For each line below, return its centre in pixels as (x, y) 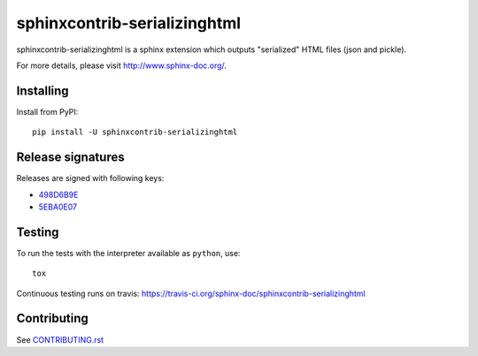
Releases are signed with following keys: (90, 178)
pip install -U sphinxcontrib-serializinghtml (135, 132)
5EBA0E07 (58, 207)
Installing (43, 91)
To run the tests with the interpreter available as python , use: (128, 253)
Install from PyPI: (47, 111)
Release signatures (70, 158)
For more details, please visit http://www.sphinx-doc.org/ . (122, 65)
